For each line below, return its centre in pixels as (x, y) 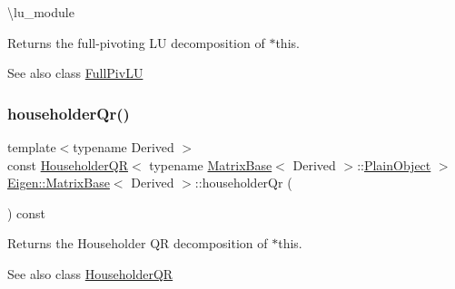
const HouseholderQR (68, 164)
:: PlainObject (394, 164)
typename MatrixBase (211, 164)
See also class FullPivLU (75, 73)
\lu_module (41, 12)
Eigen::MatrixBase (59, 183)
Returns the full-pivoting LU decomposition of (136, 42)
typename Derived (124, 147)
